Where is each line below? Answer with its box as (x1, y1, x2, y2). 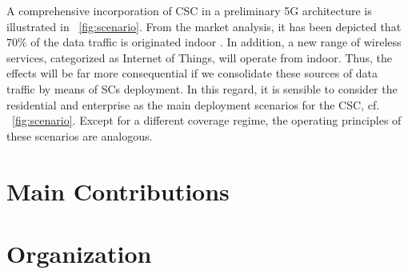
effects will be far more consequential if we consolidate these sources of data (6, 65, 378, 81)
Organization (6, 236, 152, 269)
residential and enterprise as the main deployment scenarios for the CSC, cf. (6, 96, 380, 113)
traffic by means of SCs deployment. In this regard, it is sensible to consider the (6, 80, 398, 97)
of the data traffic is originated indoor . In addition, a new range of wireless (30, 34, 402, 50)
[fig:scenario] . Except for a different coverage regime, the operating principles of (12, 112, 402, 129)
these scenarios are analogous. (6, 127, 153, 144)
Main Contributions (6, 174, 230, 207)
